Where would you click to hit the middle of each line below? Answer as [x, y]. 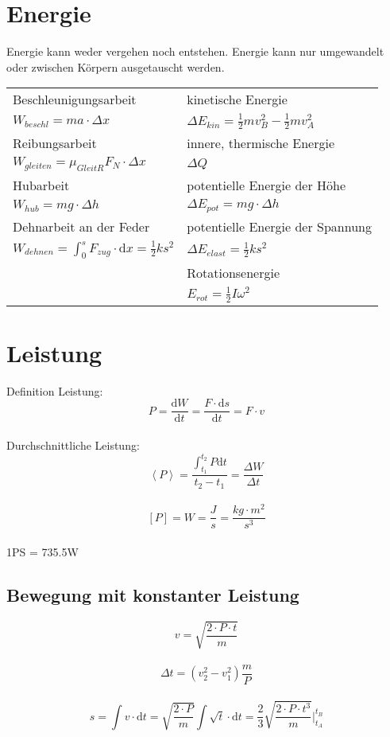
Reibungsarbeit [55, 143]
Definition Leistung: [55, 390]
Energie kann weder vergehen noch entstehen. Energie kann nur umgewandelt [195, 51]
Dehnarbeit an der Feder [81, 227]
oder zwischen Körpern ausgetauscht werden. [116, 66]
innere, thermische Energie [261, 143]
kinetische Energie [237, 99]
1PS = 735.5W [42, 552]
